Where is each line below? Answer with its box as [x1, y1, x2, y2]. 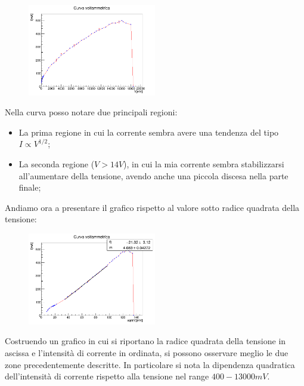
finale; [18, 181, 41, 194]
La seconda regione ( [18, 158, 95, 170]
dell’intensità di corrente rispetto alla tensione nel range [5, 370, 209, 382]
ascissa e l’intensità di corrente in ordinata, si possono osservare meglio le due [5, 346, 289, 359]
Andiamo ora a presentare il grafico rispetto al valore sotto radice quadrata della [5, 201, 300, 213]
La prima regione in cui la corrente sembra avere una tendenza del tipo [18, 125, 279, 138]
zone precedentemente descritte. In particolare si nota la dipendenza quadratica [5, 358, 295, 370]
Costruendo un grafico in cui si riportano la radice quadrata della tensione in [5, 335, 286, 347]
